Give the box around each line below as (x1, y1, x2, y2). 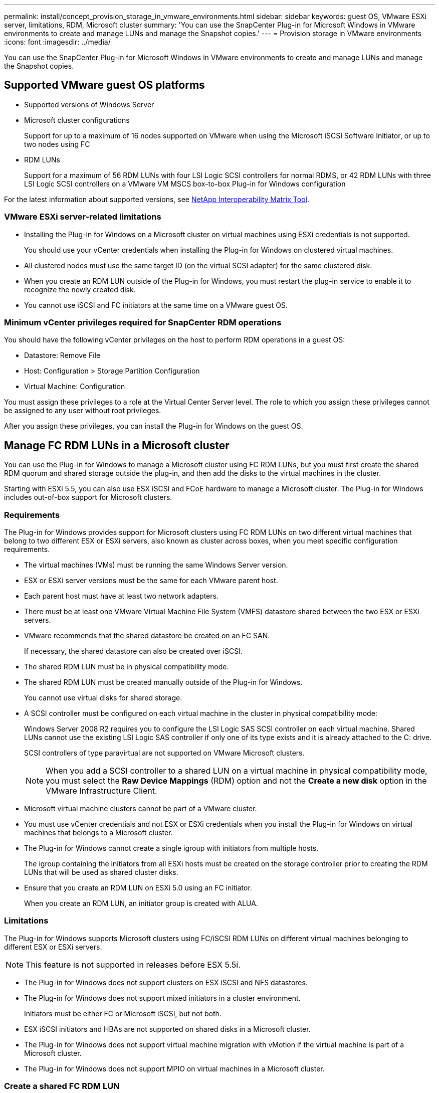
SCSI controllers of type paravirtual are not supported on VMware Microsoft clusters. (24, 748, 305, 757)
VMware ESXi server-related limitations (4, 212, 161, 222)
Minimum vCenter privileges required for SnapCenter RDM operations (4, 317, 282, 327)
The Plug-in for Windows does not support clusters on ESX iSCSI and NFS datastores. (24, 978, 308, 987)
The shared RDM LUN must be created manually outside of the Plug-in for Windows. (24, 677, 303, 686)
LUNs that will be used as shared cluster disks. (24, 867, 178, 876)
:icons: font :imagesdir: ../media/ (4, 38, 111, 46)
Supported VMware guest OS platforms (4, 79, 205, 92)
